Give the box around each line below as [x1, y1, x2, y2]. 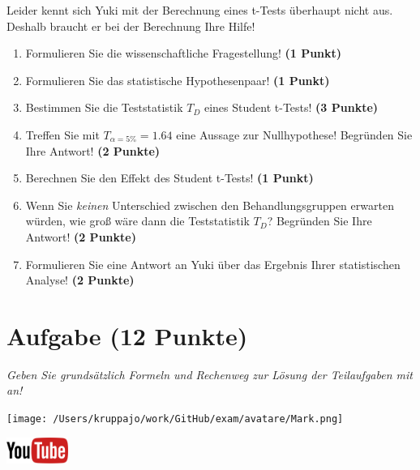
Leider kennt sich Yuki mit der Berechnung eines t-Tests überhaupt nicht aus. [6, 2, 393, 18]
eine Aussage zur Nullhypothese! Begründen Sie [176, 126, 413, 143]
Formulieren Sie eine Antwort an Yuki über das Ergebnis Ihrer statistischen [25, 255, 401, 272]
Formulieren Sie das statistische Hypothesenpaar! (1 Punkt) [25, 71, 330, 88]
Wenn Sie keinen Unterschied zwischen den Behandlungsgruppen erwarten [25, 196, 394, 213]
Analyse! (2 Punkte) [25, 271, 135, 288]
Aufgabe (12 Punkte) [6, 318, 248, 352]
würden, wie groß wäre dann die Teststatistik [25, 212, 250, 229]
